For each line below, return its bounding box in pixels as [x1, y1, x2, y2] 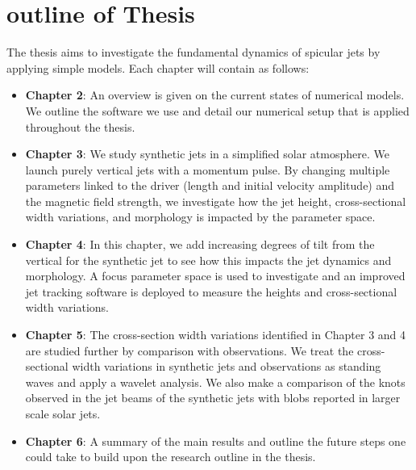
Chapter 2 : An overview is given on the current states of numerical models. [25, 86, 405, 103]
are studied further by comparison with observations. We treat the [25, 342, 354, 359]
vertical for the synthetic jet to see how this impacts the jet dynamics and [25, 251, 392, 268]
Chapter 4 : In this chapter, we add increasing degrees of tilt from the [25, 236, 375, 253]
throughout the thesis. [25, 118, 135, 135]
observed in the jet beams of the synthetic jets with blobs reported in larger [25, 389, 401, 406]
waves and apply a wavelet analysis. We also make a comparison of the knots [25, 373, 406, 390]
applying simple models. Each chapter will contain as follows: [6, 59, 310, 76]
